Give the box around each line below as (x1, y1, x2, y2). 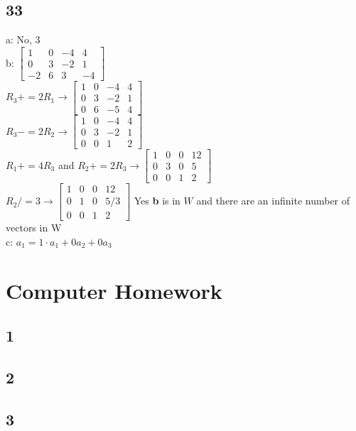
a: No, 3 (6, 32, 41, 47)
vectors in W (6, 220, 62, 235)
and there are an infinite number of (196, 193, 350, 208)
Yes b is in (134, 193, 180, 208)
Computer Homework (6, 275, 222, 305)
